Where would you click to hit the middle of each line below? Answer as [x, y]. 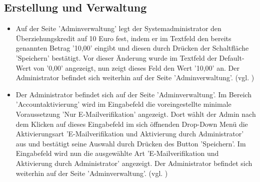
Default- [232, 57]
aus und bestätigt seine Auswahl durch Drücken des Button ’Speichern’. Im [131, 143]
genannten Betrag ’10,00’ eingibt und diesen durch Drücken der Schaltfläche [132, 48]
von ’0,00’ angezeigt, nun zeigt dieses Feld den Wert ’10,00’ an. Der [136, 67]
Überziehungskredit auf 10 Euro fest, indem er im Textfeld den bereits [123, 38]
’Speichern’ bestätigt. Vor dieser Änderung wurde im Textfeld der [116, 57]
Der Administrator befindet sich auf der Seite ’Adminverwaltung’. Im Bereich [134, 94]
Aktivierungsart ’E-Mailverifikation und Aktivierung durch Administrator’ [130, 134]
